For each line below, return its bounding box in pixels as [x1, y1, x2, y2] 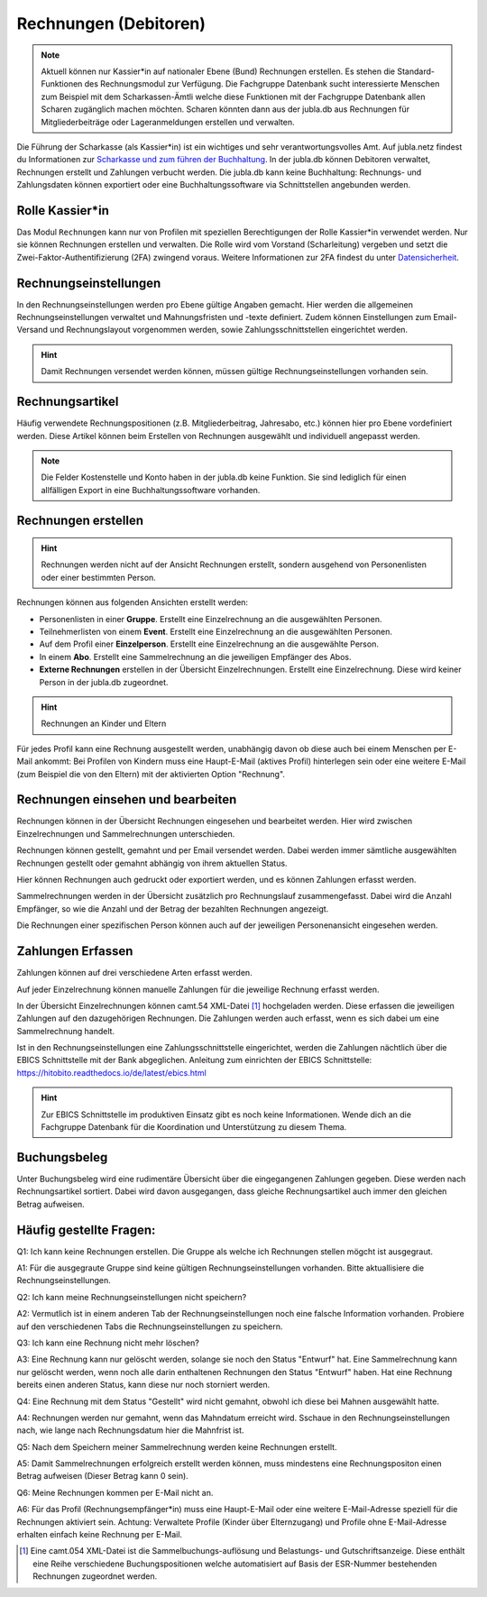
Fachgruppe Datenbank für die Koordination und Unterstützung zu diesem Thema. [41, 1122, 347, 1133]
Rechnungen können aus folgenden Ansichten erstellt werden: [16, 597, 248, 608]
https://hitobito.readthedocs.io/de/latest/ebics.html [16, 1067, 207, 1078]
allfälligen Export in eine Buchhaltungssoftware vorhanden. [41, 484, 261, 495]
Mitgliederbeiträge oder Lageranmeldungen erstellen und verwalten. [41, 116, 295, 127]
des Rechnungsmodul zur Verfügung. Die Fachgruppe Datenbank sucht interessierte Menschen [84, 78, 440, 89]
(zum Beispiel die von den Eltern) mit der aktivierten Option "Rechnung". [16, 768, 286, 779]
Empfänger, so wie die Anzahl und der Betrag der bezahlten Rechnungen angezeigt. [16, 903, 329, 914]
